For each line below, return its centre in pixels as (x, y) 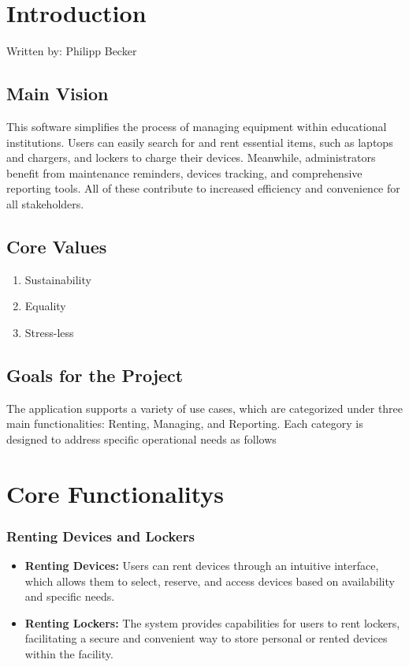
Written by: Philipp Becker (72, 51)
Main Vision (58, 94)
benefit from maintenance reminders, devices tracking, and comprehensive (184, 172)
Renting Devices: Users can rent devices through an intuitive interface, (202, 566)
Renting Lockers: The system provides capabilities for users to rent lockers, (212, 622)
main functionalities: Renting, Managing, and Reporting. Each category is (185, 423)
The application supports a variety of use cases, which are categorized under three (205, 408)
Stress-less (49, 332)
